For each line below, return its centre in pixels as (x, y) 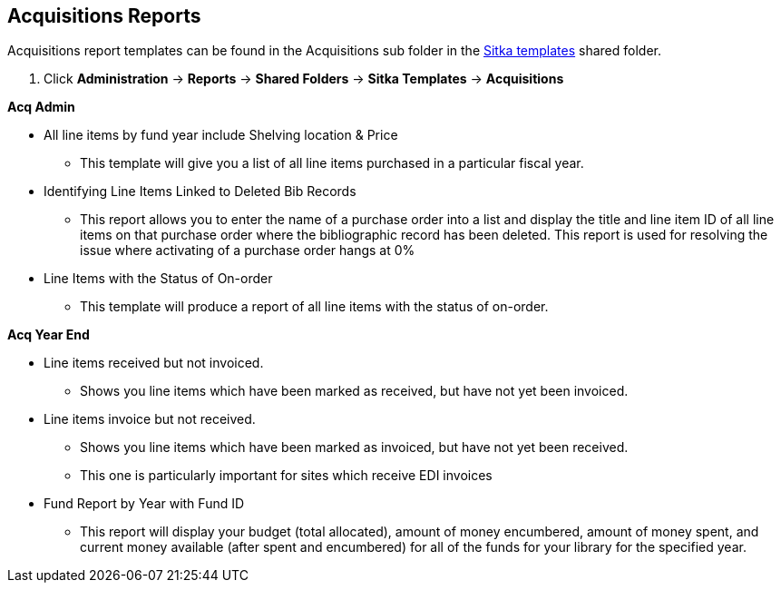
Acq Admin (41, 107)
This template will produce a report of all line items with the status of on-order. (314, 307)
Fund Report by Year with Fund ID (144, 504)
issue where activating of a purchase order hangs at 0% (248, 251)
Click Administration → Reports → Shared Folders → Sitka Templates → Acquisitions (304, 79)
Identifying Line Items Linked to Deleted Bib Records (200, 192)
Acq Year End (49, 335)
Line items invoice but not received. (150, 419)
